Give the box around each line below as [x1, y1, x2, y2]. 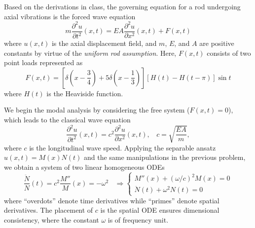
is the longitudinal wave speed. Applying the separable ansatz [29, 142, 216, 152]
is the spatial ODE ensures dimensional [100, 205, 219, 215]
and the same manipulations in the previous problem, [83, 152, 246, 162]
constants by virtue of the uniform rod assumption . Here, [4, 47, 177, 58]
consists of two [207, 47, 251, 58]
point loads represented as [4, 57, 83, 68]
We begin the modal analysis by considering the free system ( [4, 105, 190, 115]
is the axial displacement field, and [51, 38, 157, 48]
